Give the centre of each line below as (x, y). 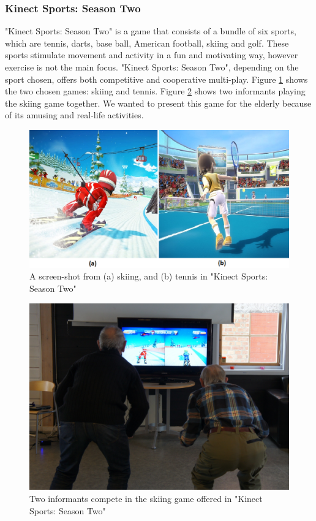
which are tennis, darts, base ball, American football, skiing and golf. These (147, 43)
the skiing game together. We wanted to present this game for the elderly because (158, 103)
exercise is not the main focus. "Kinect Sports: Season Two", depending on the (152, 67)
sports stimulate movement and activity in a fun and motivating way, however (152, 55)
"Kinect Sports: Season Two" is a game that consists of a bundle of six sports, (151, 31)
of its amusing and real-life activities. (74, 115)
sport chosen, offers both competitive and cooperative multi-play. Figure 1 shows (156, 79)
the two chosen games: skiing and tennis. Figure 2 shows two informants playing (155, 91)
